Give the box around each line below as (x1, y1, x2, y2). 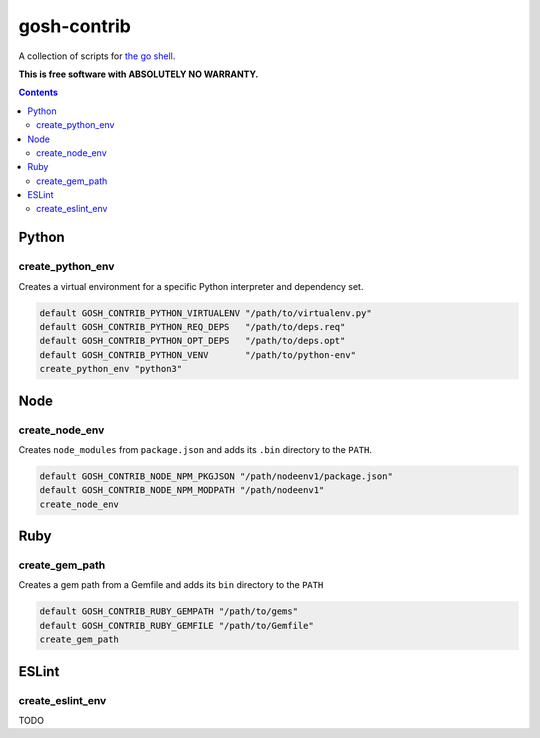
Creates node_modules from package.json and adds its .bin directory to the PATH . (18, 443, 372, 455)
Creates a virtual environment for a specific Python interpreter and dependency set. (18, 280, 364, 292)
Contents (18, 86, 59, 99)
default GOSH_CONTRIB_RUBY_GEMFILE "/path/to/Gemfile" (39, 620, 314, 631)
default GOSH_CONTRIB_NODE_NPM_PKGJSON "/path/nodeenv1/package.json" (39, 470, 394, 482)
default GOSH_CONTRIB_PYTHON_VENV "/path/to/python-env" (39, 349, 357, 360)
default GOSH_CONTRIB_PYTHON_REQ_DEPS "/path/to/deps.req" (39, 321, 346, 332)
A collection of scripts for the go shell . (18, 50, 176, 62)
